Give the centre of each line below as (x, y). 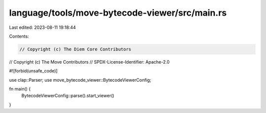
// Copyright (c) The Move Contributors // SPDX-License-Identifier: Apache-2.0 (89, 62)
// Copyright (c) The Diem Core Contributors (75, 49)
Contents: (19, 36)
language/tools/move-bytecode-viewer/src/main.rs (118, 13)
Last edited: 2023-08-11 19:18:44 (43, 27)
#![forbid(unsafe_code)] (33, 71)
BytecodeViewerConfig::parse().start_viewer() (68, 96)
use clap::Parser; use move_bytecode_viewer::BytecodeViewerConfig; (80, 80)
